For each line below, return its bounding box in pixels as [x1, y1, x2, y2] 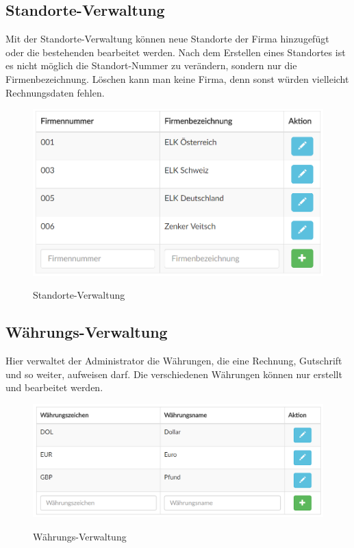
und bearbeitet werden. [5, 380, 103, 395]
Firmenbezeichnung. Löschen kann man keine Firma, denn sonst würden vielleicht [5, 71, 349, 86]
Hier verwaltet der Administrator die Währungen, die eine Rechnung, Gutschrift [5, 353, 342, 368]
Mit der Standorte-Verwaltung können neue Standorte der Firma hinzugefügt [5, 32, 329, 46]
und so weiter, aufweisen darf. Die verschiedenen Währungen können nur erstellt [5, 366, 342, 381]
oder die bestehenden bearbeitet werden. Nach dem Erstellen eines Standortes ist [5, 45, 346, 59]
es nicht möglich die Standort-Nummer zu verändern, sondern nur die [5, 58, 297, 73]
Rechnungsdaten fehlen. [5, 85, 105, 99]
